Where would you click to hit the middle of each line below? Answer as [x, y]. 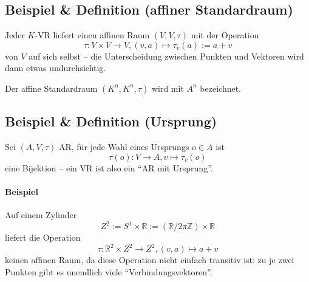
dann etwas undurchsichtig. [56, 68]
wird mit [168, 88]
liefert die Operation [43, 237]
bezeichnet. [221, 88]
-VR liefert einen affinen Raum [92, 35]
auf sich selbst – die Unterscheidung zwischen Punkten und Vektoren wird [166, 56]
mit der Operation [225, 35]
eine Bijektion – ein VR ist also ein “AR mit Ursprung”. [109, 167]
